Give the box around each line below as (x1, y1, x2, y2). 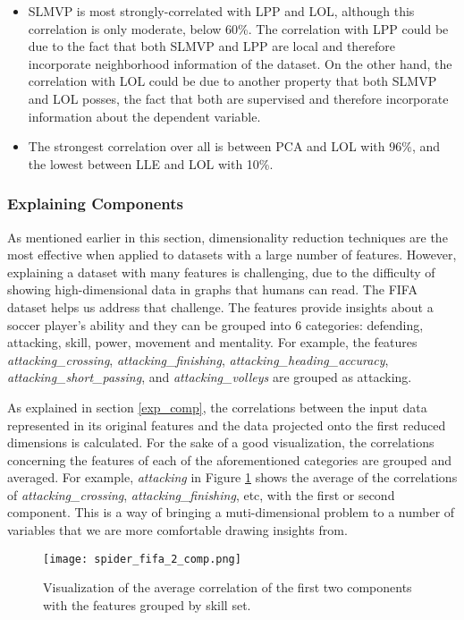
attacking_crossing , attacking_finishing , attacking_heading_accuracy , (7, 350, 389, 369)
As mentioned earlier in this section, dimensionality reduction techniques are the (7, 227, 448, 246)
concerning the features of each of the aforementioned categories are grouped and (7, 450, 451, 469)
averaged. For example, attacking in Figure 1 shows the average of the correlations (7, 468, 458, 487)
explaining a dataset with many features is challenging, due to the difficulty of (7, 262, 435, 281)
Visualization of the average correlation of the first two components (43, 578, 412, 597)
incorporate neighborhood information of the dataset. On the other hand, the (28, 54, 452, 72)
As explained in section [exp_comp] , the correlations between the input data (7, 397, 427, 416)
